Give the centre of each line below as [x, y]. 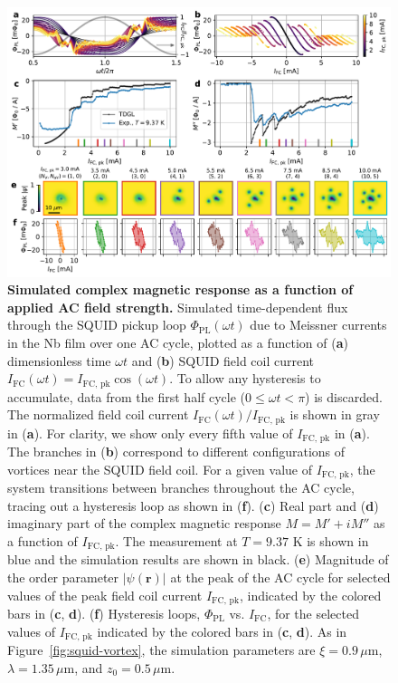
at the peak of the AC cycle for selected [280, 577]
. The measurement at [176, 540]
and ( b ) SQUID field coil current [223, 360]
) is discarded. [344, 396]
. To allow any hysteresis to [245, 378]
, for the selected [313, 614]
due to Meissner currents [318, 325]
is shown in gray [335, 414]
